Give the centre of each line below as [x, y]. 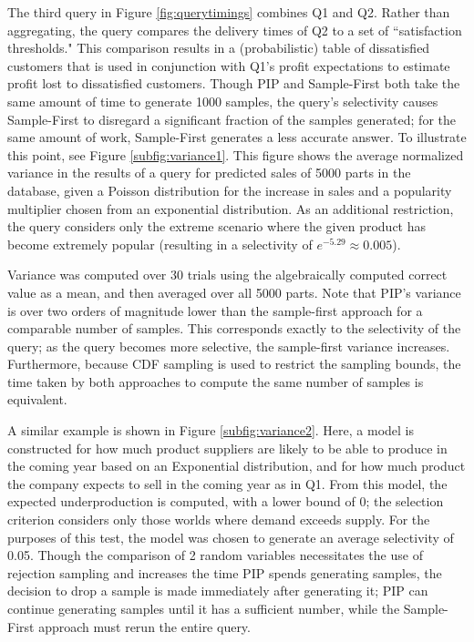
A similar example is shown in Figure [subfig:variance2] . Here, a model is [211, 430]
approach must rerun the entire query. [144, 626]
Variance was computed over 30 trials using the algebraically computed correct [227, 275]
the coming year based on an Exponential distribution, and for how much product [237, 466]
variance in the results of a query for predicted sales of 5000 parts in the [209, 173]
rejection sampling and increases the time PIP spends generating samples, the [225, 572]
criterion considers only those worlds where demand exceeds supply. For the [219, 520]
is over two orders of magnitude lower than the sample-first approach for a [215, 310]
